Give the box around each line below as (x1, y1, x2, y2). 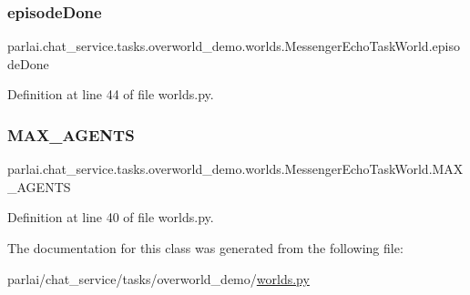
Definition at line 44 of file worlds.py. (7, 85, 214, 104)
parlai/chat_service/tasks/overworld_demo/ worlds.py (7, 269, 310, 288)
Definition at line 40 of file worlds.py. (7, 208, 214, 227)
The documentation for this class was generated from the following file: (7, 239, 404, 257)
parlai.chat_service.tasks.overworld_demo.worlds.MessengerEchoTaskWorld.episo (7, 36, 460, 56)
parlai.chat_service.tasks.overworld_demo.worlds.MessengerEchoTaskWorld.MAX (7, 159, 464, 178)
